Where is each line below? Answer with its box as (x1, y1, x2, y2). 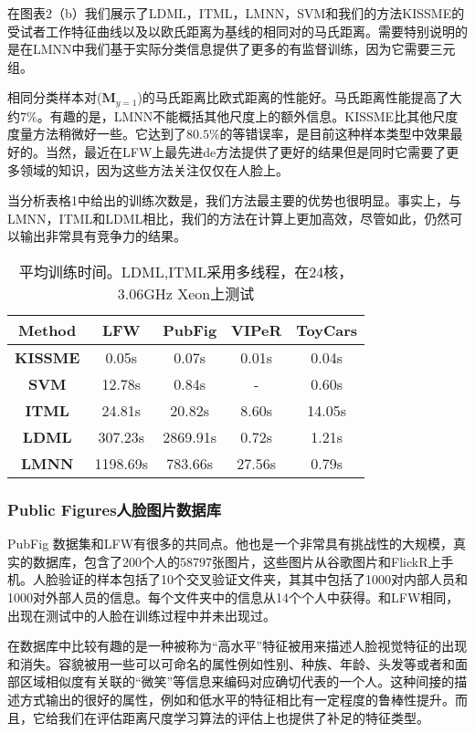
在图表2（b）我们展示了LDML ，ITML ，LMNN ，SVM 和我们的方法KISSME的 (7, 4, 465, 22)
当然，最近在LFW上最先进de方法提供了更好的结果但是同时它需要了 (45, 142, 447, 162)
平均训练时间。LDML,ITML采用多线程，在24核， (18, 260, 354, 282)
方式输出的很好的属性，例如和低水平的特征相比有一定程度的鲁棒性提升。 (19, 689, 455, 708)
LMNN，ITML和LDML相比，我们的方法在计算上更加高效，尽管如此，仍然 (7, 208, 450, 227)
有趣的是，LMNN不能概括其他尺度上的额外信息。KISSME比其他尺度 (49, 106, 459, 125)
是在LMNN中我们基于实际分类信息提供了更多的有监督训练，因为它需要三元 (7, 39, 456, 58)
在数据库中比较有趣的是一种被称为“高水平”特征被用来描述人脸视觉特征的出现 (7, 636, 468, 655)
